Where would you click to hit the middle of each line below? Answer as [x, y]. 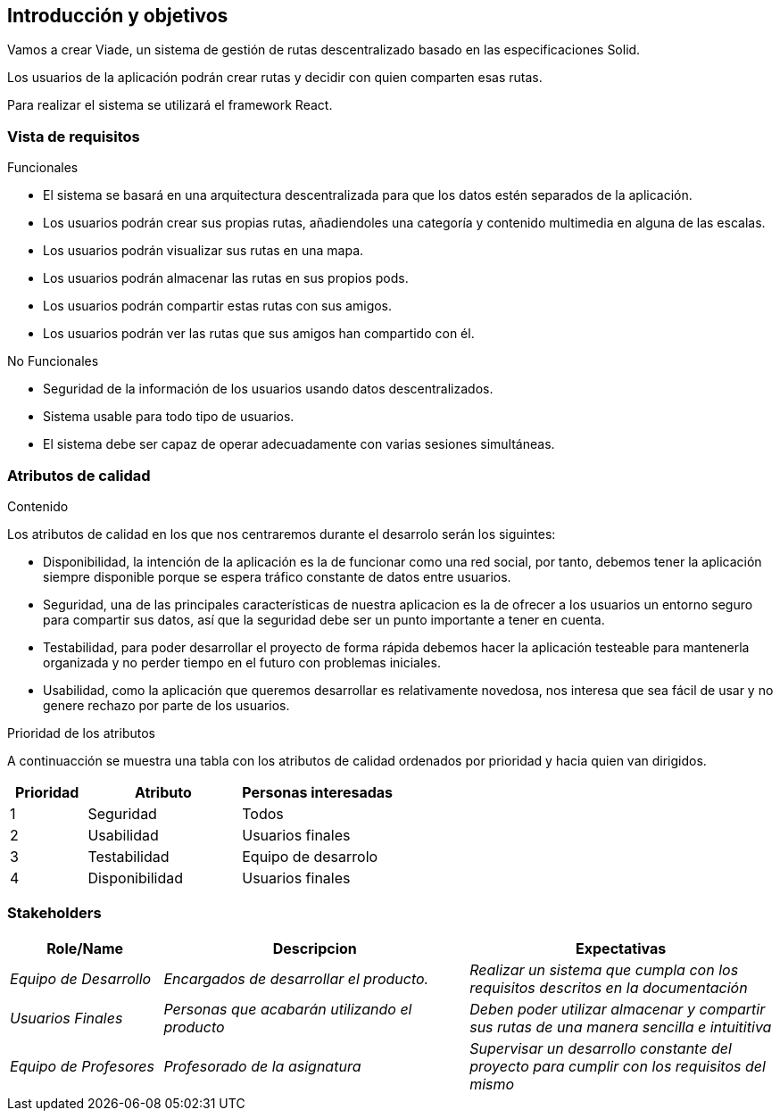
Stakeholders [54, 913]
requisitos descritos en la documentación [609, 987]
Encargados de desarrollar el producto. [296, 978]
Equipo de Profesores [82, 1066]
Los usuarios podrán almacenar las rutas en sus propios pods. [226, 278]
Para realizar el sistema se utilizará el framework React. [170, 105]
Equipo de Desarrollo [81, 978]
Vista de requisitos [74, 136]
